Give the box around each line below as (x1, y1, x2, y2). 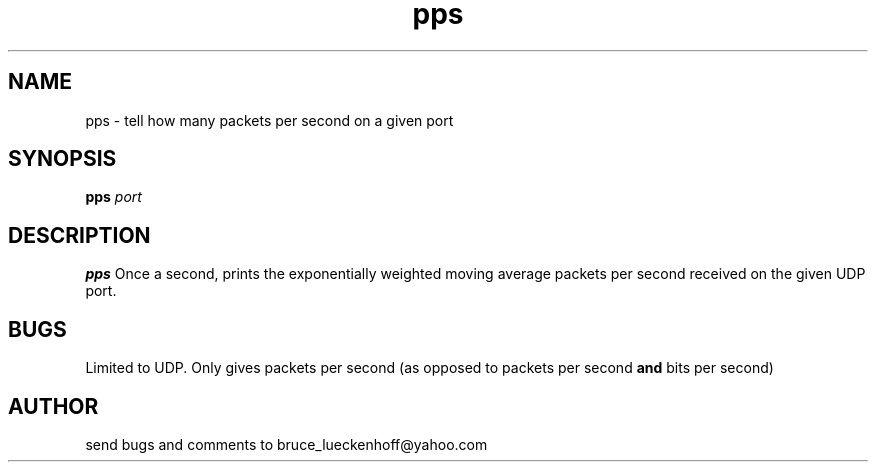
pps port (85, 188, 142, 206)
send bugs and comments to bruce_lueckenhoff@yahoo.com (85, 435, 488, 453)
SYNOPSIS (8, 146, 117, 172)
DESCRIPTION (8, 222, 151, 248)
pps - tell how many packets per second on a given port (85, 111, 454, 129)
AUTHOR (8, 393, 99, 419)
